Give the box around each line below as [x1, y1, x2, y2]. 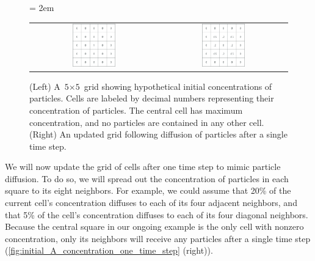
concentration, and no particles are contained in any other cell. [29, 116, 264, 128]
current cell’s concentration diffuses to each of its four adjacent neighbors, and [5, 196, 297, 209]
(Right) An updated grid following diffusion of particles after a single [29, 128, 288, 141]
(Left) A [29, 79, 60, 92]
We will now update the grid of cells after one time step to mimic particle [5, 160, 281, 173]
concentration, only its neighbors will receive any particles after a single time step [5, 232, 311, 244]
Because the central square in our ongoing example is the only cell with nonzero [5, 220, 304, 233]
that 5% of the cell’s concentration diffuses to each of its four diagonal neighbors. [5, 208, 308, 221]
